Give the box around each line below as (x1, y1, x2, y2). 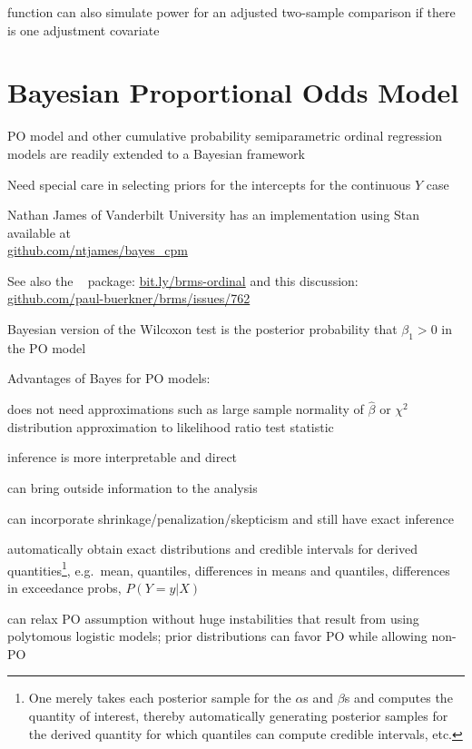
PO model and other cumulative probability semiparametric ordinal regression (7, 126, 443, 145)
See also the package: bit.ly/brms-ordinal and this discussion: (7, 271, 359, 290)
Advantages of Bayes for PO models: (7, 369, 211, 388)
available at (7, 222, 71, 241)
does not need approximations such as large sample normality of (7, 399, 364, 419)
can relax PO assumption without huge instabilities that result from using (7, 608, 419, 627)
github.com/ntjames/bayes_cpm (7, 241, 188, 260)
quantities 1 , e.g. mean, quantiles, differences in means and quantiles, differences (7, 557, 450, 579)
